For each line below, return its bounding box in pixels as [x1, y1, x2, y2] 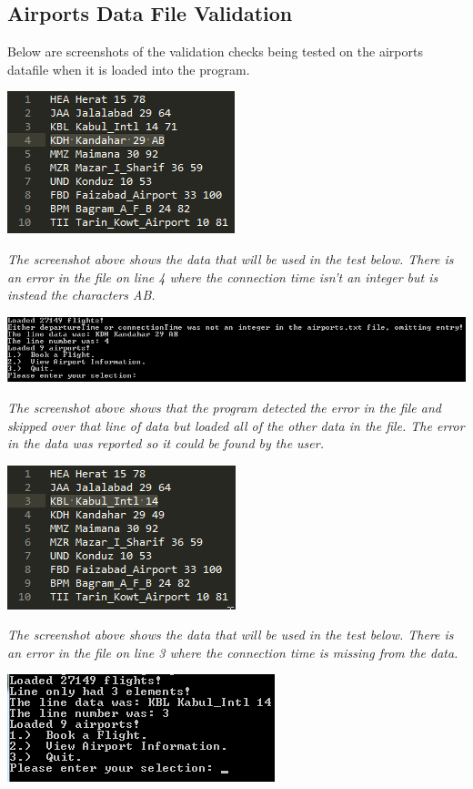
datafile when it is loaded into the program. [7, 59, 250, 78]
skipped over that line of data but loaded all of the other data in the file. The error [7, 415, 465, 435]
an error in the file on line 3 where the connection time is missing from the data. [7, 642, 458, 661]
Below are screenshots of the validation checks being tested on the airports [7, 42, 423, 61]
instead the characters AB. [7, 285, 156, 304]
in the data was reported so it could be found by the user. [7, 434, 324, 453]
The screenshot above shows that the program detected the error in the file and [7, 397, 441, 416]
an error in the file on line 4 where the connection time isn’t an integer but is [7, 267, 438, 286]
